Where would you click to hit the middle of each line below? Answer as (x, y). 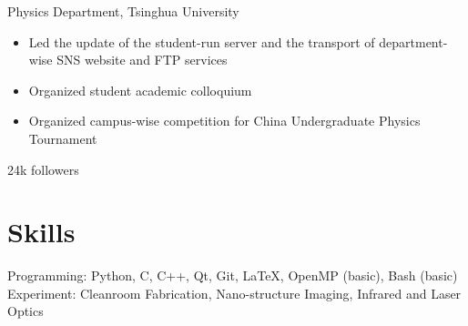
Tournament (63, 138)
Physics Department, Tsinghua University (123, 11)
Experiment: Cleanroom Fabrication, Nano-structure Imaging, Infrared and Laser (234, 293)
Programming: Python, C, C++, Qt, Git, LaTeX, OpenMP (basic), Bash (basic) (233, 275)
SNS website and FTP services (142, 60)
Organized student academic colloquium (140, 90)
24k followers (43, 169)
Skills (41, 232)
